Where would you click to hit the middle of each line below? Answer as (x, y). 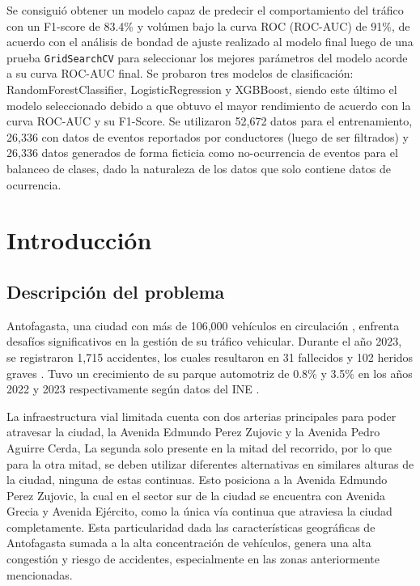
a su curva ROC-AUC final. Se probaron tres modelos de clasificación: (180, 73)
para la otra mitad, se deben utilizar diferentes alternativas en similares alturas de (210, 463)
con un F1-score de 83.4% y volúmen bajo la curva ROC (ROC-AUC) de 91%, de (208, 25)
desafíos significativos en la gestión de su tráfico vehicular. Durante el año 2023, (204, 341)
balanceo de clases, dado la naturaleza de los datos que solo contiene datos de (199, 168)
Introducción (79, 240)
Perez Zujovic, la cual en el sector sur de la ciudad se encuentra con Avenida (196, 495)
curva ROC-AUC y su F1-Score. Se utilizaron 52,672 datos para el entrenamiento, (210, 121)
